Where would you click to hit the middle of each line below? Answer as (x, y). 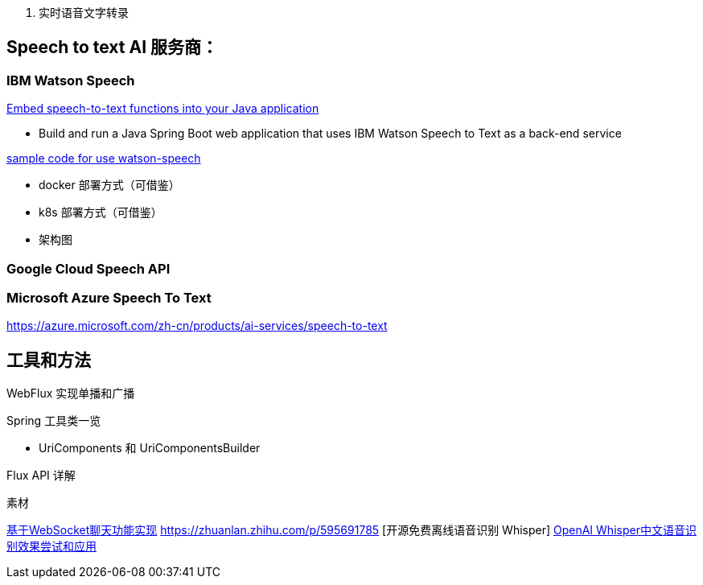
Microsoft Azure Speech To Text (109, 297)
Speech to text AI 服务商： (113, 47)
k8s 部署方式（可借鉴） (101, 212)
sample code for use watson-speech (104, 159)
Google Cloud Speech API (88, 268)
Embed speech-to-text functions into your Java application (163, 109)
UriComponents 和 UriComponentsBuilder (150, 448)
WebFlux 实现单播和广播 (71, 393)
